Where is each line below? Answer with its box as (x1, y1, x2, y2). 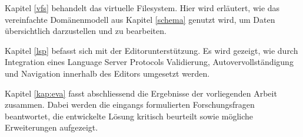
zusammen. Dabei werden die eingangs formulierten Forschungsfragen (5, 98, 255, 111)
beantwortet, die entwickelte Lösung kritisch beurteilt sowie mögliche (5, 109, 254, 122)
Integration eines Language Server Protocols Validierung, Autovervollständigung (5, 56, 294, 68)
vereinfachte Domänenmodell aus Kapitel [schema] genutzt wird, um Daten (5, 13, 275, 25)
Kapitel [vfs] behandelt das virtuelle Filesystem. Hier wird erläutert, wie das (5, 2, 280, 13)
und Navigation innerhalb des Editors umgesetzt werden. (5, 67, 210, 79)
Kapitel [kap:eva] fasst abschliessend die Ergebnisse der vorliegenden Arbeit (5, 87, 277, 99)
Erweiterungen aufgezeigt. (5, 121, 98, 133)
